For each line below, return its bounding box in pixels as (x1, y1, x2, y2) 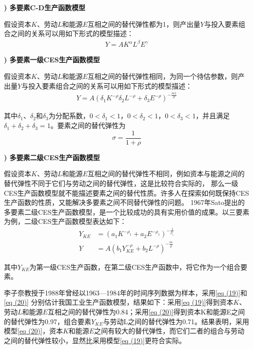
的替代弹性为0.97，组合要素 (4, 316, 91, 326)
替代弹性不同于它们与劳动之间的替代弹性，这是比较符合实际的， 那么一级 (4, 178, 238, 188)
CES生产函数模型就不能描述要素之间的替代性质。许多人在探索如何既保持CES (4, 187, 249, 198)
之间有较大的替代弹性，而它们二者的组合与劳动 (94, 326, 245, 336)
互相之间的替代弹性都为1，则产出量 (87, 18, 200, 29)
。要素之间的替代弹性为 (50, 120, 126, 130)
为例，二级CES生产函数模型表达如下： (4, 216, 127, 226)
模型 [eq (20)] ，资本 (4, 326, 63, 336)
